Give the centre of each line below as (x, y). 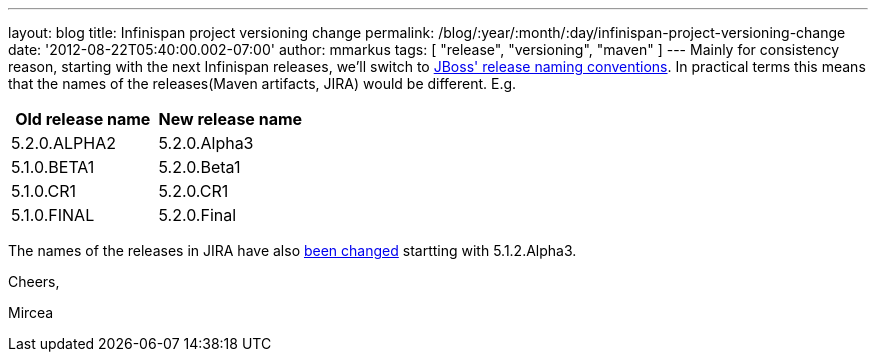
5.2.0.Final (197, 215)
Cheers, (34, 281)
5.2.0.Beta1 (199, 167)
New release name (230, 119)
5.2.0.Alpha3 (206, 143)
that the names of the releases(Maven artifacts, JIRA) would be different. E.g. (262, 83)
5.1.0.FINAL (53, 215)
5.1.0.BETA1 (53, 167)
